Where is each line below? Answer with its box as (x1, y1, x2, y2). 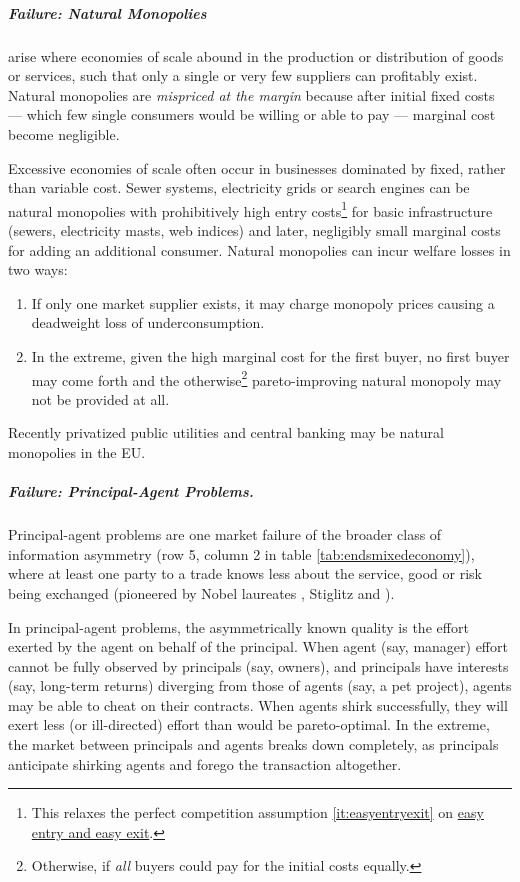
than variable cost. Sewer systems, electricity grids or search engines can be (8, 177, 470, 198)
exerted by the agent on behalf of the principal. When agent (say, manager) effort (8, 636, 508, 657)
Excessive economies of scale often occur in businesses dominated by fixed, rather (8, 157, 506, 178)
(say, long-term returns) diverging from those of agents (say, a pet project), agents (8, 675, 512, 696)
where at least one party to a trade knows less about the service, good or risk (8, 563, 482, 584)
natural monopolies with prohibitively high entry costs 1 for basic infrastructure (8, 197, 493, 221)
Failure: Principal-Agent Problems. (8, 481, 254, 502)
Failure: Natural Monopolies (8, 2, 207, 23)
